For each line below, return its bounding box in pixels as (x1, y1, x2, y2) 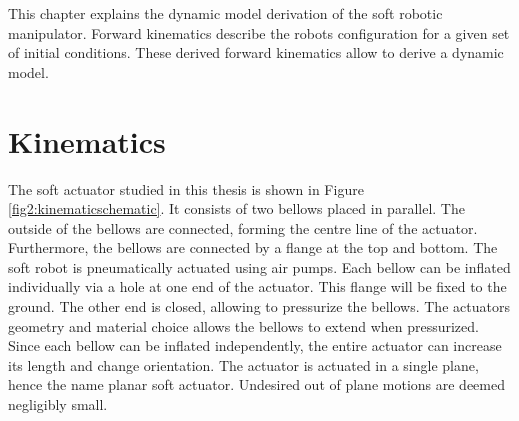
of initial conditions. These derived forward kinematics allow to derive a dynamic (8, 42, 504, 63)
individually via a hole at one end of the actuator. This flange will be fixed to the (8, 276, 507, 297)
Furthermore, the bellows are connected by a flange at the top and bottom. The (8, 237, 498, 258)
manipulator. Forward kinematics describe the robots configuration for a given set (8, 22, 510, 43)
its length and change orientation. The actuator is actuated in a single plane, (8, 354, 479, 375)
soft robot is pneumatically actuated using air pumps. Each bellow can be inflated (8, 256, 511, 277)
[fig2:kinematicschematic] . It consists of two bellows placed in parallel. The (8, 198, 465, 219)
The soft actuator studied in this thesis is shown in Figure (8, 178, 364, 199)
